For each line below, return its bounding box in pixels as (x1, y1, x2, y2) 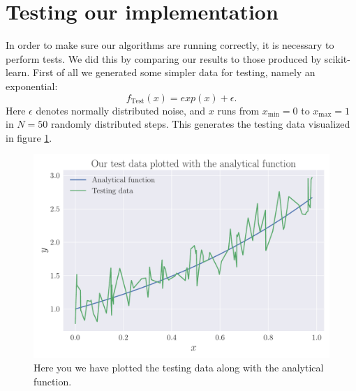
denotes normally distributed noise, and (36, 103, 206, 117)
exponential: (6, 78, 58, 93)
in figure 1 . (6, 130, 52, 145)
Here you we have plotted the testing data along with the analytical (34, 360, 324, 375)
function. (34, 374, 72, 388)
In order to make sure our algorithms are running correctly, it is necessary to (6, 38, 334, 52)
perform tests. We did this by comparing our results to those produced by (6, 51, 322, 66)
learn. (6, 65, 30, 80)
